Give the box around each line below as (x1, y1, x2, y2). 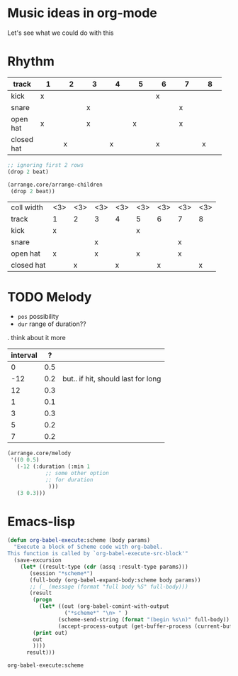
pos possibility (17, 312, 59, 321)
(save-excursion (13, 557, 62, 564)
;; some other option (45, 469, 110, 476)
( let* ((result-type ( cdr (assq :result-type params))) (20, 563, 189, 570)
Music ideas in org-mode (7, 5, 158, 21)
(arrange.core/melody (7, 449, 72, 457)
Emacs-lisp (7, 513, 76, 530)
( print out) (33, 629, 69, 636)
